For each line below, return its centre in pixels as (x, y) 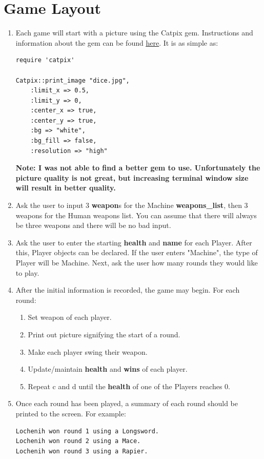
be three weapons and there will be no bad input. (93, 225)
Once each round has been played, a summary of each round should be (127, 403)
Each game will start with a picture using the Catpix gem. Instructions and (134, 33)
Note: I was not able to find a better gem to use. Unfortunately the (138, 168)
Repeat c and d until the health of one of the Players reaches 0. (129, 386)
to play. (27, 272)
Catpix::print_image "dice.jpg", (73, 80)
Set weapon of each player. (70, 317)
